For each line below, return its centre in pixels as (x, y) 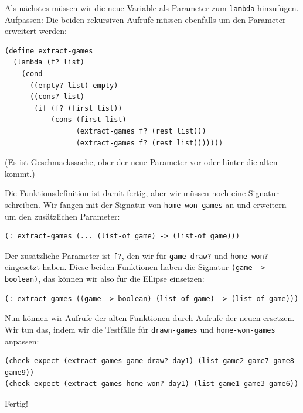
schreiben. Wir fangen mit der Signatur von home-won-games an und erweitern (146, 204)
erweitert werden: (36, 31)
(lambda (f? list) (49, 62)
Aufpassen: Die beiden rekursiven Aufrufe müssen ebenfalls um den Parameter (145, 19)
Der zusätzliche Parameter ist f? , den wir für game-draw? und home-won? (137, 255)
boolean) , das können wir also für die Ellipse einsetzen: (105, 279)
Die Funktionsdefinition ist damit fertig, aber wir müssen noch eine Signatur (142, 193)
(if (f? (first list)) (78, 108)
